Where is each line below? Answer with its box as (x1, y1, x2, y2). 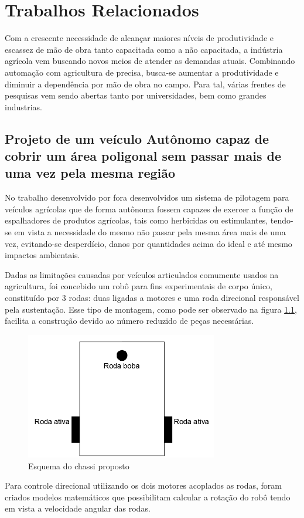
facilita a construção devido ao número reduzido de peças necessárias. (5, 314, 254, 327)
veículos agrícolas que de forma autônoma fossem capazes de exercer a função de (5, 202, 293, 215)
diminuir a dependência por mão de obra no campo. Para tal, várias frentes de (5, 77, 286, 90)
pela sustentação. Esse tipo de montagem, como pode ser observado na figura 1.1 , (5, 303, 297, 315)
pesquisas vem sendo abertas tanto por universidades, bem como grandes (5, 89, 267, 101)
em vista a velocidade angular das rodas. (5, 502, 151, 514)
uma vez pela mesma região (5, 164, 176, 182)
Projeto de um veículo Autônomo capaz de (5, 129, 269, 147)
